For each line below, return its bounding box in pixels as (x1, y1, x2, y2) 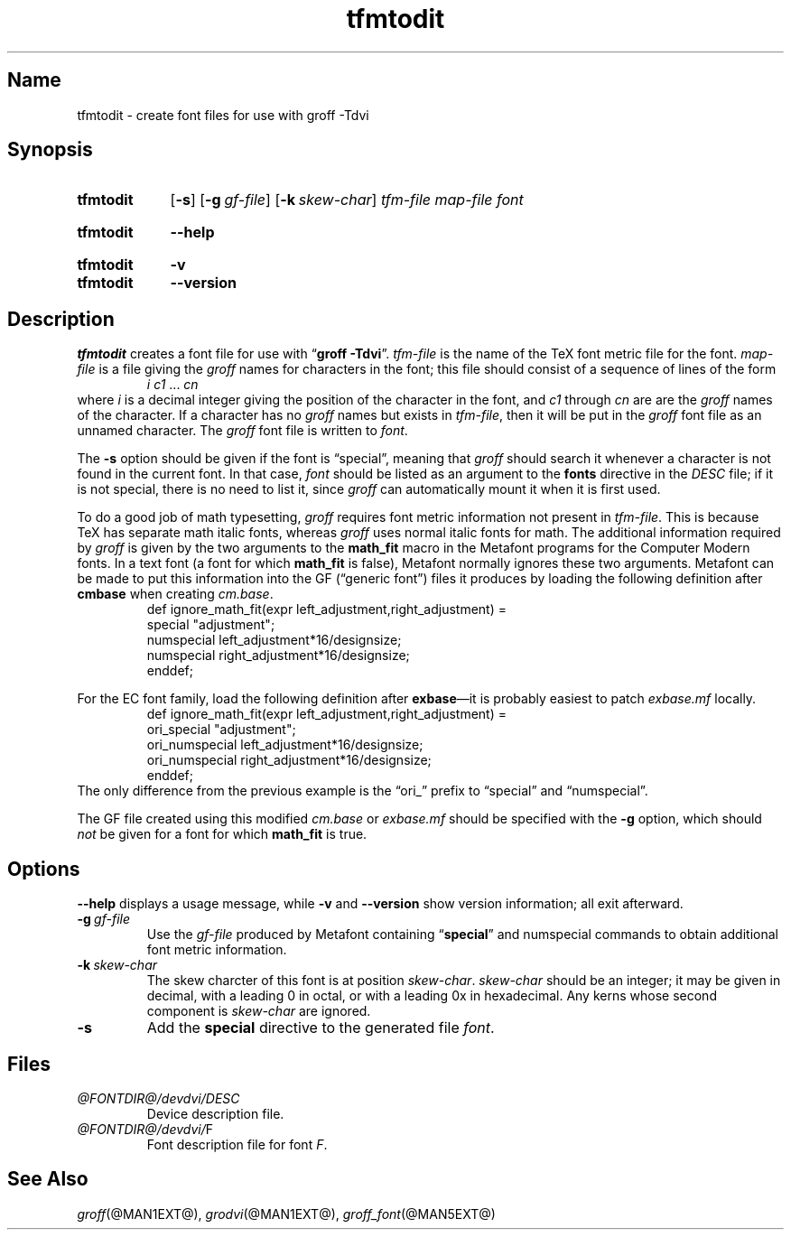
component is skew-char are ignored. (146, 1003, 371, 1019)
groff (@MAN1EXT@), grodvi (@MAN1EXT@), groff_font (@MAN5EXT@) (77, 1205, 496, 1222)
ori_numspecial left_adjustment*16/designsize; (146, 737, 423, 753)
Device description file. (146, 1105, 284, 1121)
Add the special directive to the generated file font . (146, 1018, 495, 1037)
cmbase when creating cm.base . (77, 586, 274, 602)
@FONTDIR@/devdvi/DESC (77, 1090, 240, 1106)
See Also (7, 1167, 88, 1191)
